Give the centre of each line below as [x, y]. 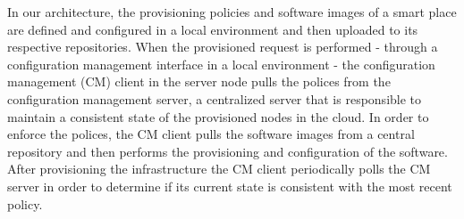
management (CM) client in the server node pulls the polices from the [199, 81]
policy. [25, 203]
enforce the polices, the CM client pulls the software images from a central [211, 134]
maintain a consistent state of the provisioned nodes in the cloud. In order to [218, 116]
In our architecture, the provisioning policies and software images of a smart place [232, 12]
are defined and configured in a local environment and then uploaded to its [213, 29]
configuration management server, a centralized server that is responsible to [215, 98]
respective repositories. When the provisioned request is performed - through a [223, 47]
